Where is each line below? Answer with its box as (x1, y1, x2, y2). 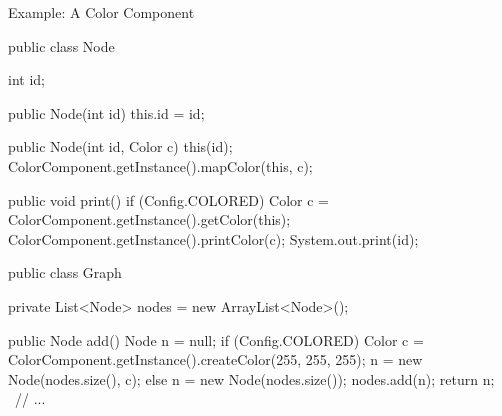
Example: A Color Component (8, 2, 195, 22)
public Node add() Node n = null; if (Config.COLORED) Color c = (8, 329, 424, 350)
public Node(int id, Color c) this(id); (8, 136, 233, 157)
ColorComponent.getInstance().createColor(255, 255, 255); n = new (8, 349, 423, 370)
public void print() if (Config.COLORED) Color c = (8, 189, 329, 210)
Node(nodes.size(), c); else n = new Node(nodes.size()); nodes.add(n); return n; (8, 368, 495, 389)
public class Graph (8, 262, 122, 283)
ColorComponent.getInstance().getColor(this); (8, 209, 291, 230)
